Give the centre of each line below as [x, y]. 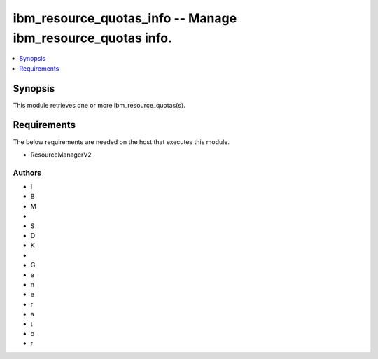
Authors [27, 173]
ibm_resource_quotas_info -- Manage [125, 18]
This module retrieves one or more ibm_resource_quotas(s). [99, 105]
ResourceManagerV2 [61, 155]
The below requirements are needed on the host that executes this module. [121, 142]
